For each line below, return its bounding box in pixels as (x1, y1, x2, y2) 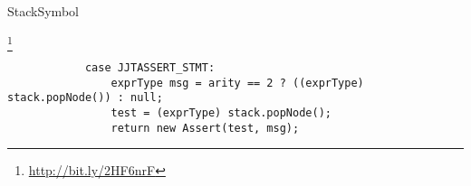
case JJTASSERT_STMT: (84, 60, 216, 74)
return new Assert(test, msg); (111, 121, 300, 135)
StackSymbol (7, 2, 79, 20)
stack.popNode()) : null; (7, 91, 163, 105)
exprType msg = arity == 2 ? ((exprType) (111, 76, 364, 89)
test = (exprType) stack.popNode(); (111, 106, 332, 119)
